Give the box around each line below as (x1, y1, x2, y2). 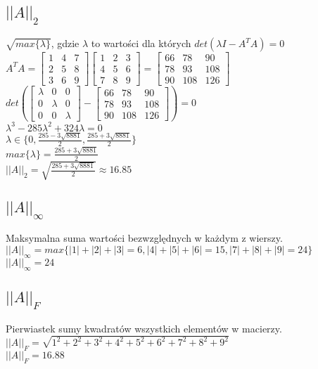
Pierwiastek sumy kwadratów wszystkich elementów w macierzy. (6, 321, 282, 335)
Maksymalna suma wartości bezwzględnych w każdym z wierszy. (6, 231, 283, 245)
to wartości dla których (91, 36, 191, 50)
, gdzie (51, 36, 79, 50)
